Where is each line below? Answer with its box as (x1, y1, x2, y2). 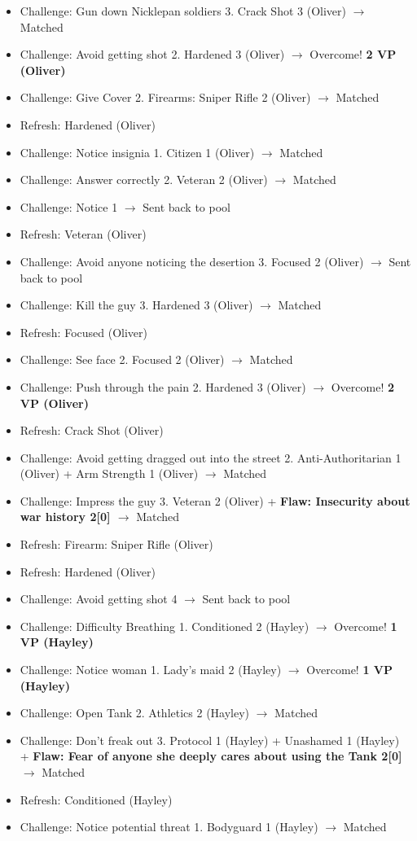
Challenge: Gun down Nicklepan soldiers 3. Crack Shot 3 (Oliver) (20, 2, 346, 19)
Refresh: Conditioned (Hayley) (20, 791, 173, 808)
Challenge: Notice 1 (20, 198, 118, 215)
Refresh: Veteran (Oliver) (20, 226, 147, 243)
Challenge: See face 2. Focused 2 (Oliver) (20, 351, 225, 368)
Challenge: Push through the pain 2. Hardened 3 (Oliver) (20, 378, 306, 395)
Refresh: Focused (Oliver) (20, 323, 147, 340)
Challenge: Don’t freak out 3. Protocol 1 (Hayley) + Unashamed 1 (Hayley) (20, 731, 400, 748)
